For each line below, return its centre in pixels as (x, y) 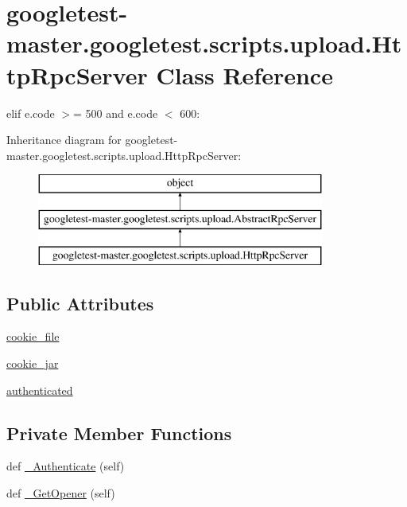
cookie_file (33, 336)
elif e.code (31, 113)
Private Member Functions (119, 433)
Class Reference (244, 74)
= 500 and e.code (115, 113)
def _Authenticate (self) (66, 466)
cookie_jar (33, 363)
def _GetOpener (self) (61, 493)
